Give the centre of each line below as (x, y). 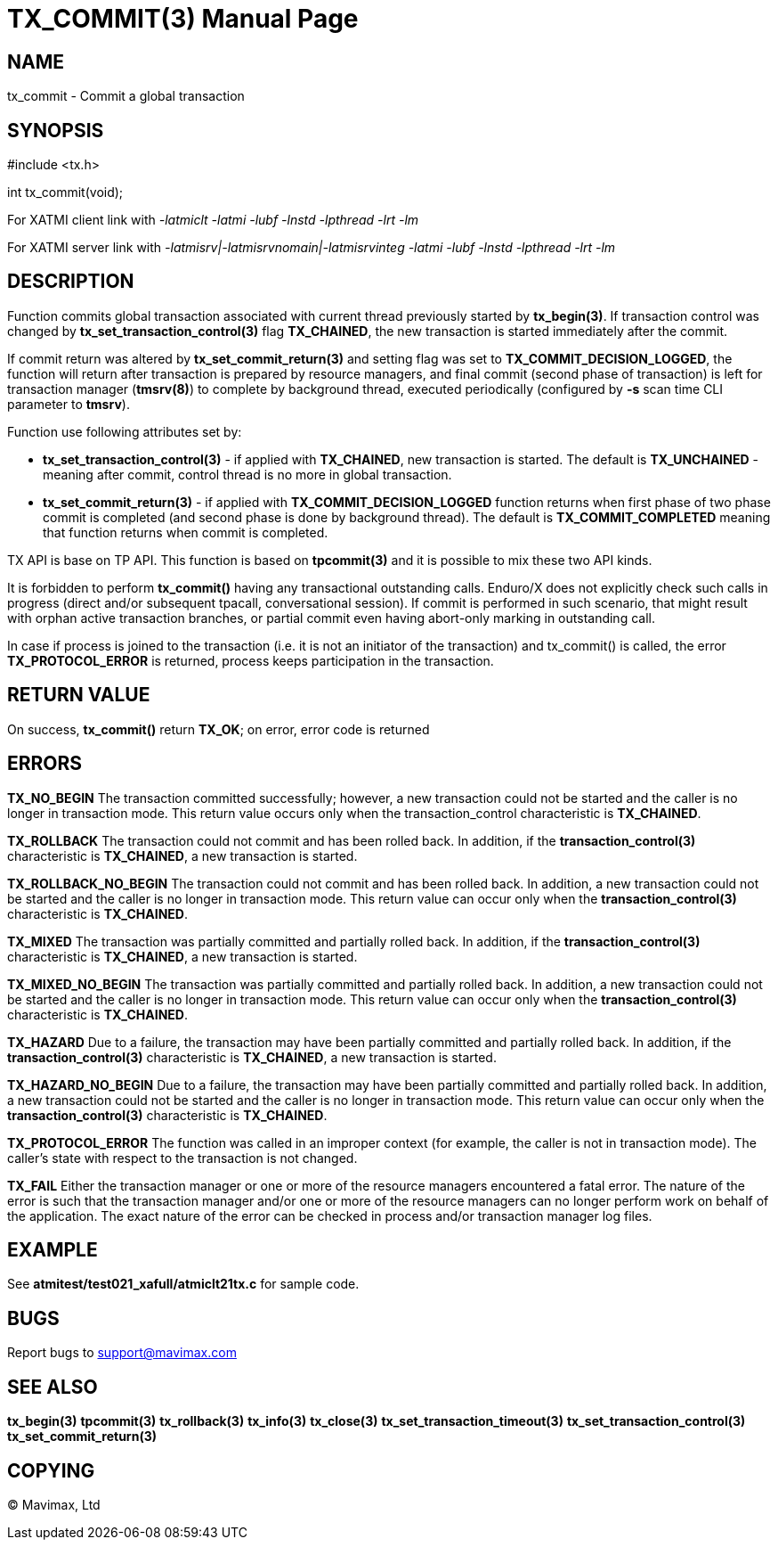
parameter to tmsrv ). (69, 404)
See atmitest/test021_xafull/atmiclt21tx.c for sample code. (183, 1284)
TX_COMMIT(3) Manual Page (183, 19)
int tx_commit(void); (65, 192)
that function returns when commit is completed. (186, 532)
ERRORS (45, 764)
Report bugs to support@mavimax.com (122, 1353)
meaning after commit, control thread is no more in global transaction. (247, 474)
